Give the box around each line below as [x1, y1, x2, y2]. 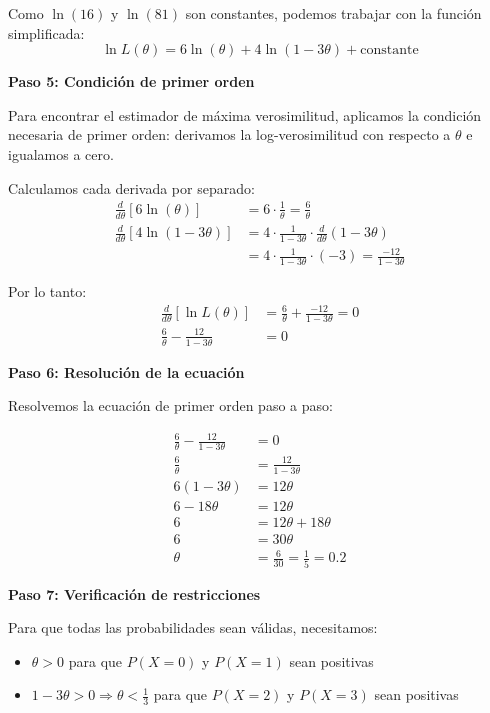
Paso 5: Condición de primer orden [8, 71, 255, 92]
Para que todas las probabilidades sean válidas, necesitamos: [8, 617, 378, 638]
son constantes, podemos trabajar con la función [185, 3, 482, 23]
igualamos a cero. [8, 143, 114, 164]
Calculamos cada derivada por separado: [8, 177, 255, 198]
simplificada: [8, 22, 85, 43]
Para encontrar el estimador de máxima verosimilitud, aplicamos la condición [8, 104, 482, 125]
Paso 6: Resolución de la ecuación [8, 361, 245, 382]
